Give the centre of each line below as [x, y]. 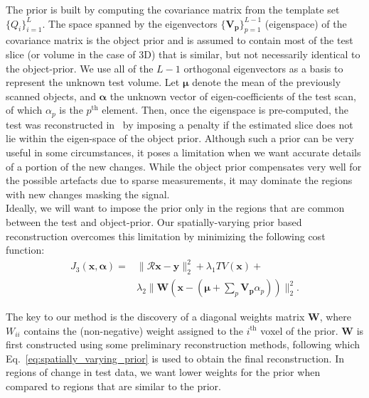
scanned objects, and [51, 96]
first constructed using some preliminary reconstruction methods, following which [183, 344]
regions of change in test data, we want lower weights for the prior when [163, 372]
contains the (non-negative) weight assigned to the [134, 330]
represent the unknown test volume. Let [93, 82]
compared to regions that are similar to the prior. [113, 386]
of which [24, 110]
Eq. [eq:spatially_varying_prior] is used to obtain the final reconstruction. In [175, 358]
